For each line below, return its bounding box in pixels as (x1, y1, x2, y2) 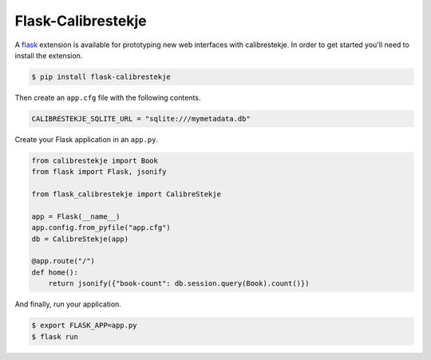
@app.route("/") (31, 256, 96, 266)
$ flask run (31, 332, 79, 341)
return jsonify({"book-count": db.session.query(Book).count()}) (48, 279, 310, 288)
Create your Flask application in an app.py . (14, 134, 159, 144)
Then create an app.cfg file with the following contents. (14, 93, 201, 102)
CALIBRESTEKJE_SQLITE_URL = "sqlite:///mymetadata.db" (31, 114, 251, 123)
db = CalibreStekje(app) (31, 234, 129, 243)
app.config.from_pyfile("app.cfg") (31, 224, 171, 232)
